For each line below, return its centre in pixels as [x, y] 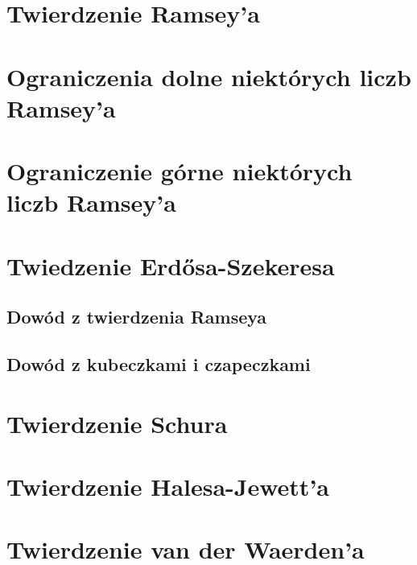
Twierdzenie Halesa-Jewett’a [168, 486]
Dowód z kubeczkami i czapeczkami [159, 364]
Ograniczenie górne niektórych [180, 171]
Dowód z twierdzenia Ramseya [137, 317]
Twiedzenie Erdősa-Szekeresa [171, 265]
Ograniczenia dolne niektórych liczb [209, 76]
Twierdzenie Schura [117, 423]
